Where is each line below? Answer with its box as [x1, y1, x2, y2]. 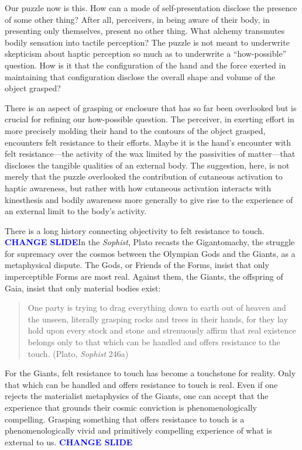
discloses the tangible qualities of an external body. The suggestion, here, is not [5, 159, 290, 171]
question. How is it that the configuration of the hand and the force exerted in [5, 59, 286, 71]
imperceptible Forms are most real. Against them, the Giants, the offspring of [5, 270, 283, 283]
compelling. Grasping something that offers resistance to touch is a [5, 413, 245, 425]
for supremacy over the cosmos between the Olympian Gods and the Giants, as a [5, 247, 296, 259]
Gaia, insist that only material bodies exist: [5, 281, 161, 294]
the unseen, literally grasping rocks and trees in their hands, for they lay [28, 312, 288, 325]
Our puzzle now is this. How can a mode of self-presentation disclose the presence [5, 2, 297, 13]
